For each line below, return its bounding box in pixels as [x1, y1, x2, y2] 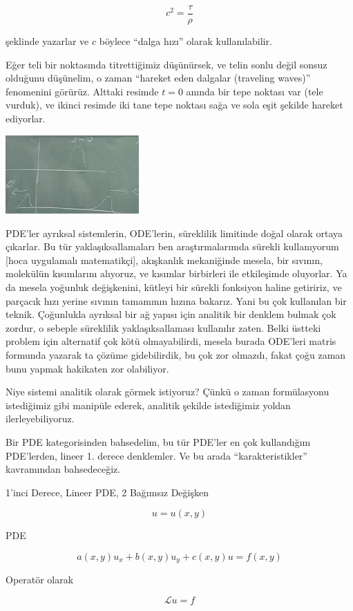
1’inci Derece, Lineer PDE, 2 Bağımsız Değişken [6, 485, 209, 499]
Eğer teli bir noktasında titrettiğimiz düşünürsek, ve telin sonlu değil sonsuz [6, 57, 327, 71]
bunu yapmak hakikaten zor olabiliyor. [6, 361, 169, 375]
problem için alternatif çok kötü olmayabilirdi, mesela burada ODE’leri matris [6, 334, 336, 348]
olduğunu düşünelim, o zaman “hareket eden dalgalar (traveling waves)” [6, 70, 311, 85]
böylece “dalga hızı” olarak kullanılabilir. [99, 34, 272, 48]
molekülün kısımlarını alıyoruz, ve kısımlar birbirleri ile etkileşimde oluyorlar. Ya [6, 266, 347, 281]
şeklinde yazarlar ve [6, 34, 89, 48]
